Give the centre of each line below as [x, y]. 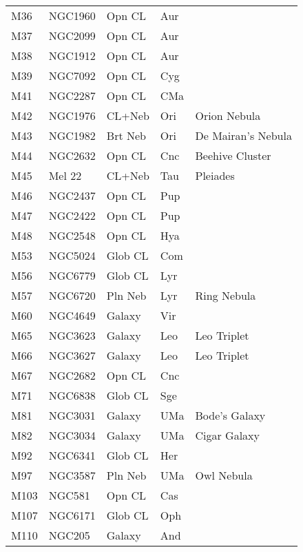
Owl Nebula [224, 475]
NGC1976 [72, 115]
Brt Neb [126, 135]
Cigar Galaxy [228, 435]
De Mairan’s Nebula [243, 135]
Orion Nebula [228, 115]
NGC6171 [72, 515]
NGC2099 [72, 35]
